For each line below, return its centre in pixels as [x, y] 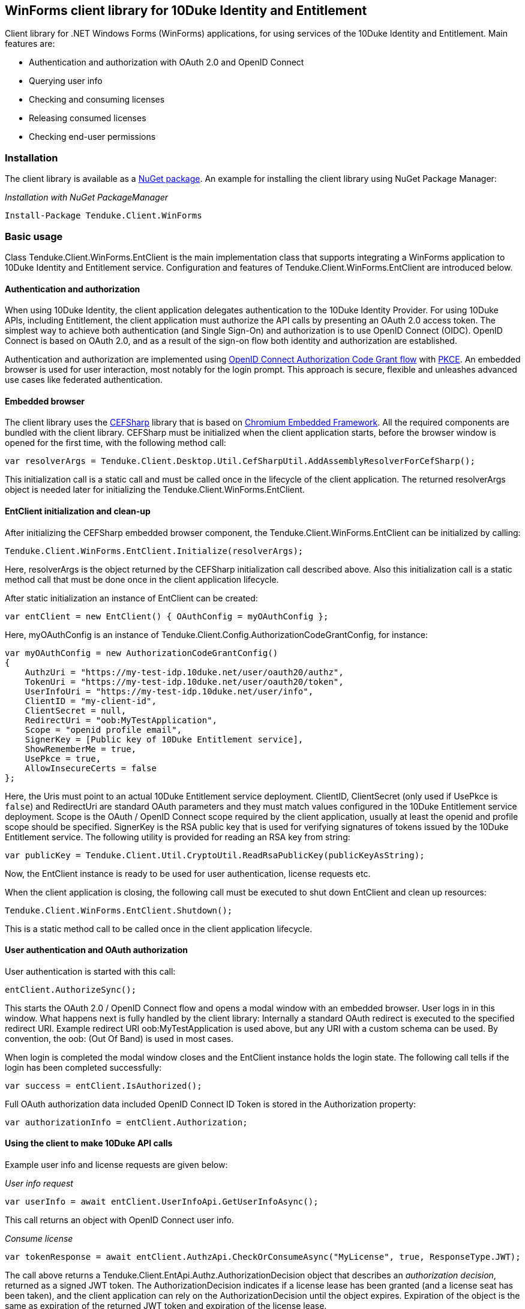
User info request [39, 1184]
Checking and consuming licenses [97, 100]
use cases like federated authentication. [84, 380]
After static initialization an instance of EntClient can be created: [131, 598]
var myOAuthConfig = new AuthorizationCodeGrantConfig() [142, 653]
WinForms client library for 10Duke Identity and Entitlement [186, 11]
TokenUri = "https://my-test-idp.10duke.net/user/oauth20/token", [184, 682]
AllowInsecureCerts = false [91, 768]
